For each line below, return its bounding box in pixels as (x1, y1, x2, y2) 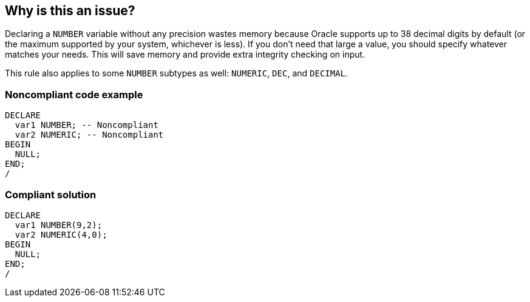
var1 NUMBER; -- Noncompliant (15, 120, 158, 130)
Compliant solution (5, 188, 97, 201)
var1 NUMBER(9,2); (15, 220, 103, 230)
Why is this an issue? (5, 3, 135, 18)
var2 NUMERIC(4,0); (15, 229, 107, 240)
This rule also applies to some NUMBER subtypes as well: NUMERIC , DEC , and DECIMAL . (5, 68, 348, 79)
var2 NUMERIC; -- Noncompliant (15, 130, 164, 140)
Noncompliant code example (5, 88, 143, 101)
